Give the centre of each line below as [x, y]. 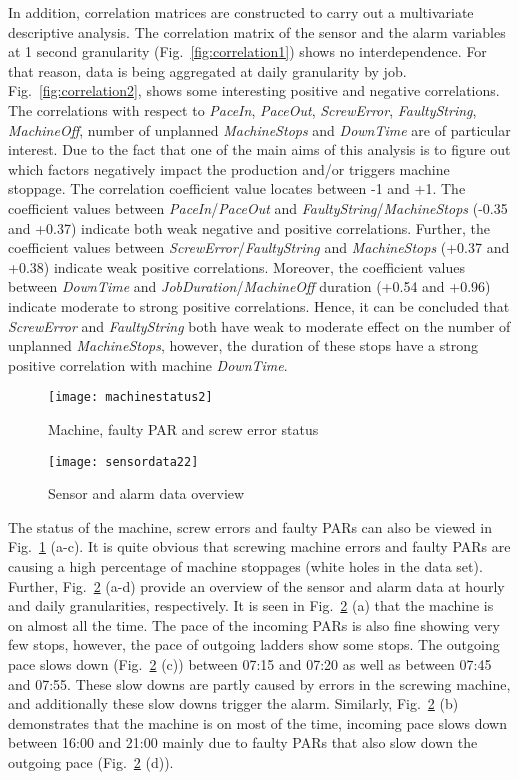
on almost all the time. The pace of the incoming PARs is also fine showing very [254, 624]
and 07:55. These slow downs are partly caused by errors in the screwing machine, [259, 683]
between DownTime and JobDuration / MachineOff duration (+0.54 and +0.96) [249, 286]
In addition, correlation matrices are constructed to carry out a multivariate [241, 12]
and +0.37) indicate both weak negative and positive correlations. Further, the [249, 227]
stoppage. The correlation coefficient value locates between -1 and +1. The [237, 188]
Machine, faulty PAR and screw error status [183, 428]
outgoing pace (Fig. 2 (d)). [91, 761]
